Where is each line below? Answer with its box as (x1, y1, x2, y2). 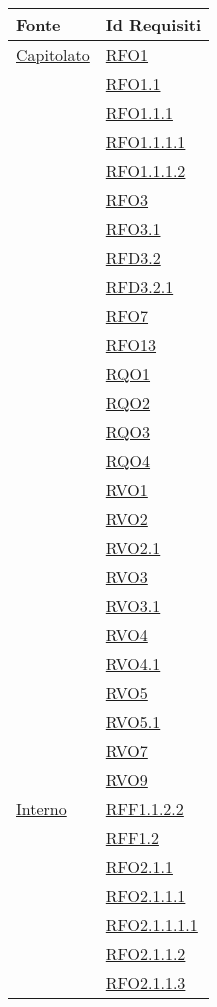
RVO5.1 (105, 710, 161, 733)
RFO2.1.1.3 (105, 971, 186, 994)
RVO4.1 (105, 652, 161, 675)
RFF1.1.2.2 (105, 797, 184, 820)
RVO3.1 (105, 594, 161, 617)
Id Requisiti (105, 13, 202, 36)
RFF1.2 (105, 826, 159, 849)
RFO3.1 (105, 217, 161, 240)
